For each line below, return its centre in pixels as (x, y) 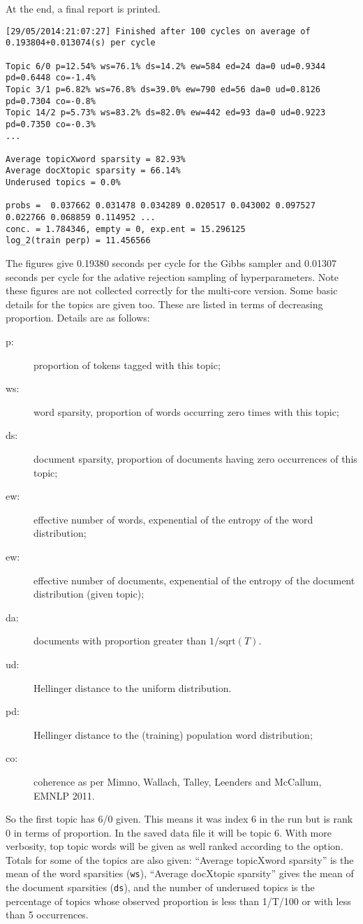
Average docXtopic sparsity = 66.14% (93, 171)
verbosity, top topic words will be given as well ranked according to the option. (175, 846)
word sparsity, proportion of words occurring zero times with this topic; (186, 411)
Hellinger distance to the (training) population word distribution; (173, 734)
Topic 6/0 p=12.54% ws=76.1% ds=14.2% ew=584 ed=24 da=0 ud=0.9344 (166, 66)
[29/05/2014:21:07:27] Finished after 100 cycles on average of (158, 31)
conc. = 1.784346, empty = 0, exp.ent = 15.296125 (126, 229)
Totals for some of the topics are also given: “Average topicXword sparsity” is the (180, 859)
